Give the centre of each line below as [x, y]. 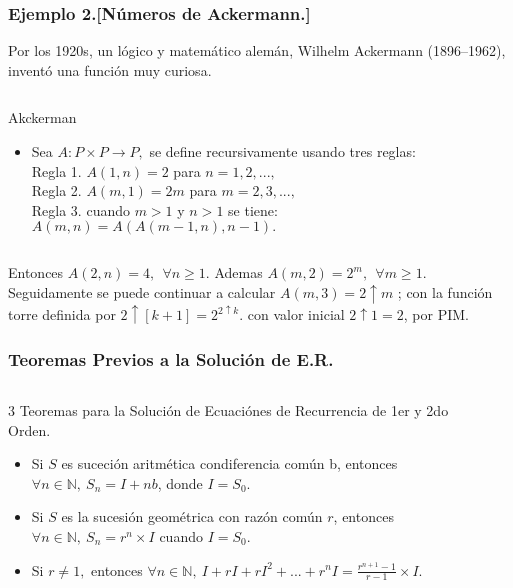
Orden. [29, 429]
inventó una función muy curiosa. [110, 69]
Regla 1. [56, 170]
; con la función [445, 291]
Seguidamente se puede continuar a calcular [142, 291]
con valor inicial [296, 314]
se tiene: [253, 209]
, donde [180, 482]
